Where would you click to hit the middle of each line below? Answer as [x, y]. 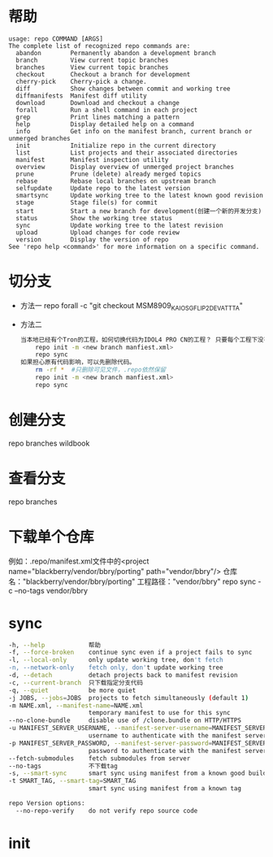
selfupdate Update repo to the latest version [103, 188]
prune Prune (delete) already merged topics [108, 174]
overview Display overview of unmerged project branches [125, 167]
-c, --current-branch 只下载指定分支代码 [76, 683]
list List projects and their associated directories [127, 152]
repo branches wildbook [49, 443]
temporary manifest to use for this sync [159, 713]
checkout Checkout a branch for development [103, 74]
